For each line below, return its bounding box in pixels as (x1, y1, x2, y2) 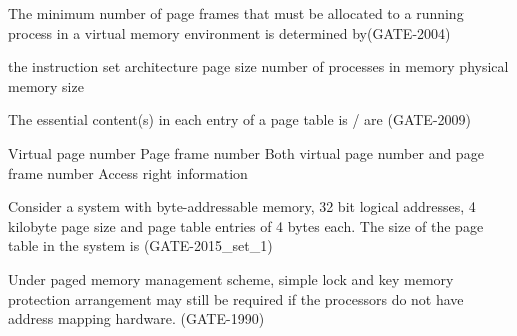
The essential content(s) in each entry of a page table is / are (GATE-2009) (8, 109, 472, 130)
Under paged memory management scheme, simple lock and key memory (8, 268, 454, 289)
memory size (8, 75, 84, 96)
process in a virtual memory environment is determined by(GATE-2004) (8, 22, 451, 43)
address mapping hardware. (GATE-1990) (8, 308, 265, 329)
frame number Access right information (8, 162, 248, 183)
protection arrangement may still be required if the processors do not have (8, 288, 464, 309)
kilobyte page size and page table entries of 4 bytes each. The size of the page (8, 215, 484, 236)
